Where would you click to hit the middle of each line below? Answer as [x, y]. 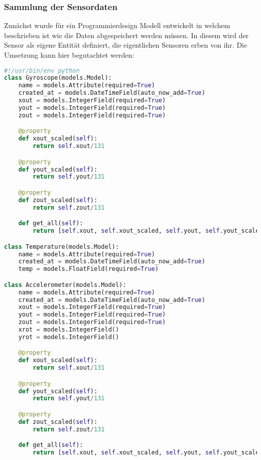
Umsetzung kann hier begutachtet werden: [69, 55]
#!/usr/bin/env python [42, 70]
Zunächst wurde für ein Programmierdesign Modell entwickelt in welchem [117, 25]
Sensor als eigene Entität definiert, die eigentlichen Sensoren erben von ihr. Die [126, 45]
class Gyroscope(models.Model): [58, 78]
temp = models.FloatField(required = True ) [88, 269]
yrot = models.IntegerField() [69, 337]
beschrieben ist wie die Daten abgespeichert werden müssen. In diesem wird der [126, 35]
